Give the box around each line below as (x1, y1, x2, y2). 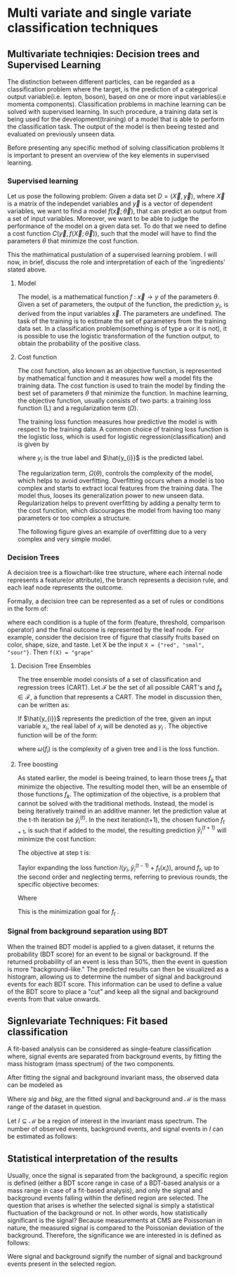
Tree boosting (17, 760, 58, 768)
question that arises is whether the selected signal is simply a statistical (7, 1201, 214, 1210)
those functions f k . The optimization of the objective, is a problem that (17, 790, 221, 800)
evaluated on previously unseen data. (7, 130, 116, 138)
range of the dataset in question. (7, 1103, 102, 1111)
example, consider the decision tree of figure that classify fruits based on (7, 633, 220, 642)
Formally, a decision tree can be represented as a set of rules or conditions (7, 597, 225, 606)
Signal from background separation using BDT (7, 927, 169, 937)
